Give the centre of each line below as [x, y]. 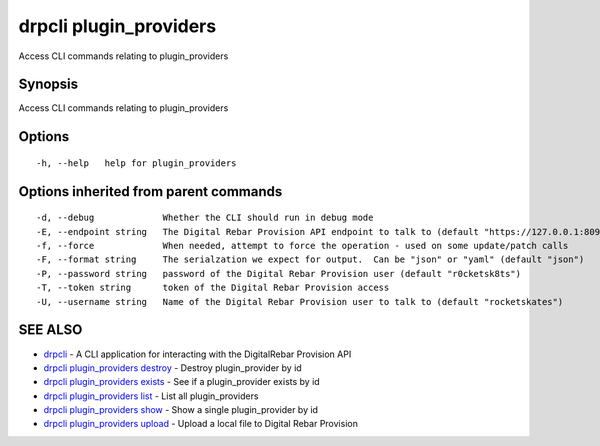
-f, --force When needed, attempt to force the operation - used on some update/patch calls [302, 246]
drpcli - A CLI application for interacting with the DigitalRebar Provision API [197, 354]
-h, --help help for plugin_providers [136, 163]
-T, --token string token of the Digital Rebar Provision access [213, 288]
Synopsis [48, 84]
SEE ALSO [50, 330]
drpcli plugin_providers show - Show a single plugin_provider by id [181, 410]
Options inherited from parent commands [150, 191]
